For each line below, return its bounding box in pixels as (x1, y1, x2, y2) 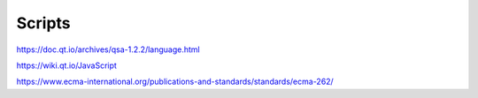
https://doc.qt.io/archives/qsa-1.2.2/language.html (16, 44, 200, 55)
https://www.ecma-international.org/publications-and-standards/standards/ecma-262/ (16, 76, 334, 87)
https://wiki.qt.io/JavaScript (16, 60, 117, 71)
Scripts (16, 13, 71, 33)
